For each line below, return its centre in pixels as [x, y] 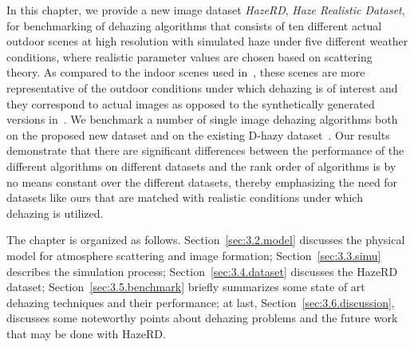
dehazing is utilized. [55, 213]
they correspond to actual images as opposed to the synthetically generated [191, 103]
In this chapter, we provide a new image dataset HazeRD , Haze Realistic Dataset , [206, 10]
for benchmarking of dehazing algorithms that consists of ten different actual [194, 25]
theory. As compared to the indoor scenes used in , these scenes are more [186, 72]
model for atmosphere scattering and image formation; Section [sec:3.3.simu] [194, 255]
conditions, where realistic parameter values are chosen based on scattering [189, 56]
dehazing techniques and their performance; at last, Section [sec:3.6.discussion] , [201, 302]
